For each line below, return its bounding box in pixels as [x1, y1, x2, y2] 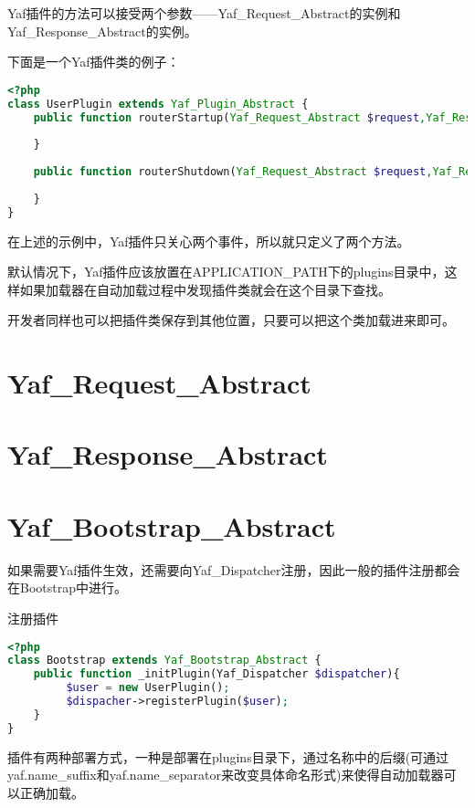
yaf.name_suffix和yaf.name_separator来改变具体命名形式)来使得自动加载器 [7, 765, 444, 784]
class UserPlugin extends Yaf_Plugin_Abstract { [7, 97, 309, 110]
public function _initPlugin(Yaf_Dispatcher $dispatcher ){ [33, 667, 400, 681]
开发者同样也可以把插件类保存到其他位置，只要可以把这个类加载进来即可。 [7, 310, 455, 330]
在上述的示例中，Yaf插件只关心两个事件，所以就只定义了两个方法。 [7, 231, 410, 250]
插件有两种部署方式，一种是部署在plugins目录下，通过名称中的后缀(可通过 [7, 747, 449, 766]
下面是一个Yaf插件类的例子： [7, 52, 180, 71]
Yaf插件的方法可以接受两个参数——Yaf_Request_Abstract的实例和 [7, 4, 401, 22]
